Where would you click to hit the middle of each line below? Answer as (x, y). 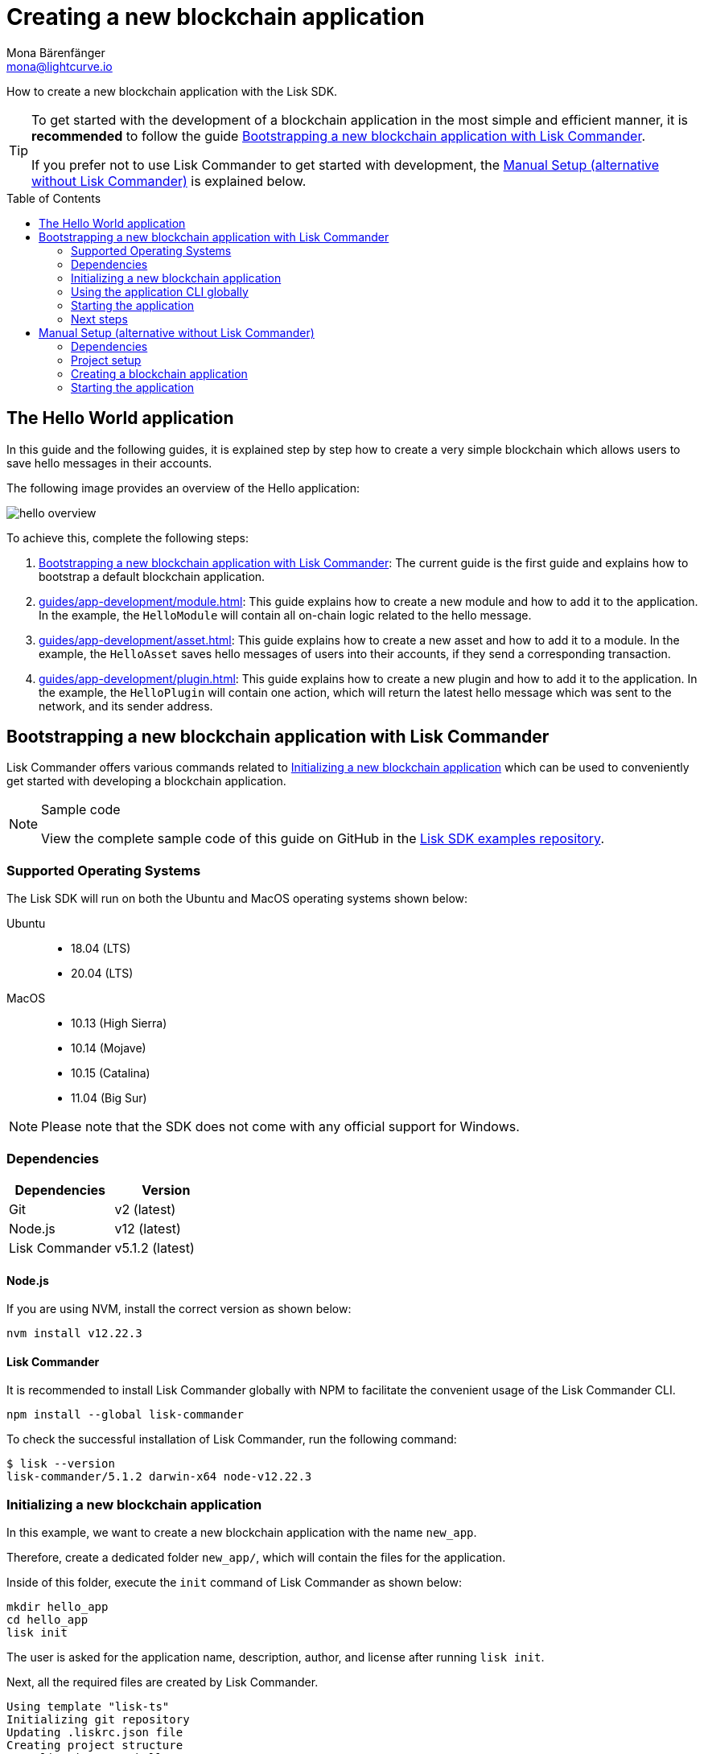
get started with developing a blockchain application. (146, 781)
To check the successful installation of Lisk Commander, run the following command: (232, 1439)
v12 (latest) (148, 1228)
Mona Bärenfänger (56, 52)
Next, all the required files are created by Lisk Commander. (163, 1682)
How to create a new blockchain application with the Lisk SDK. (172, 91)
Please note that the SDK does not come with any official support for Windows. (280, 1127)
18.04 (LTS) (101, 949)
